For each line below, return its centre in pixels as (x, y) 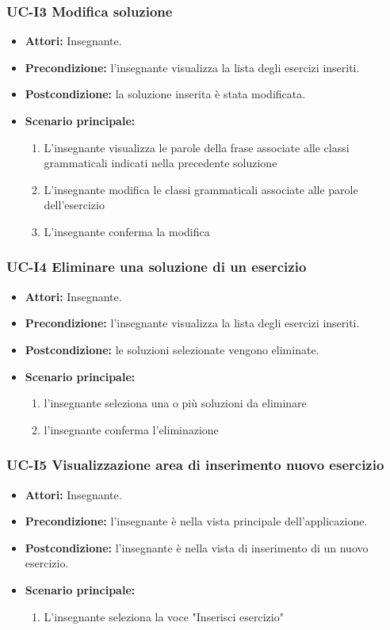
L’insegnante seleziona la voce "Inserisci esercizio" (164, 616)
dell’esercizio (74, 205)
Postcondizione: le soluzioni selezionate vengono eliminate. (172, 349)
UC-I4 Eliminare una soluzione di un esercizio (157, 267)
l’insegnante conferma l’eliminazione (131, 429)
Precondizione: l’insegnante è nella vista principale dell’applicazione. (196, 521)
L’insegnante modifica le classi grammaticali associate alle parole (201, 189)
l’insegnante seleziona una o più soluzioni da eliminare (175, 403)
